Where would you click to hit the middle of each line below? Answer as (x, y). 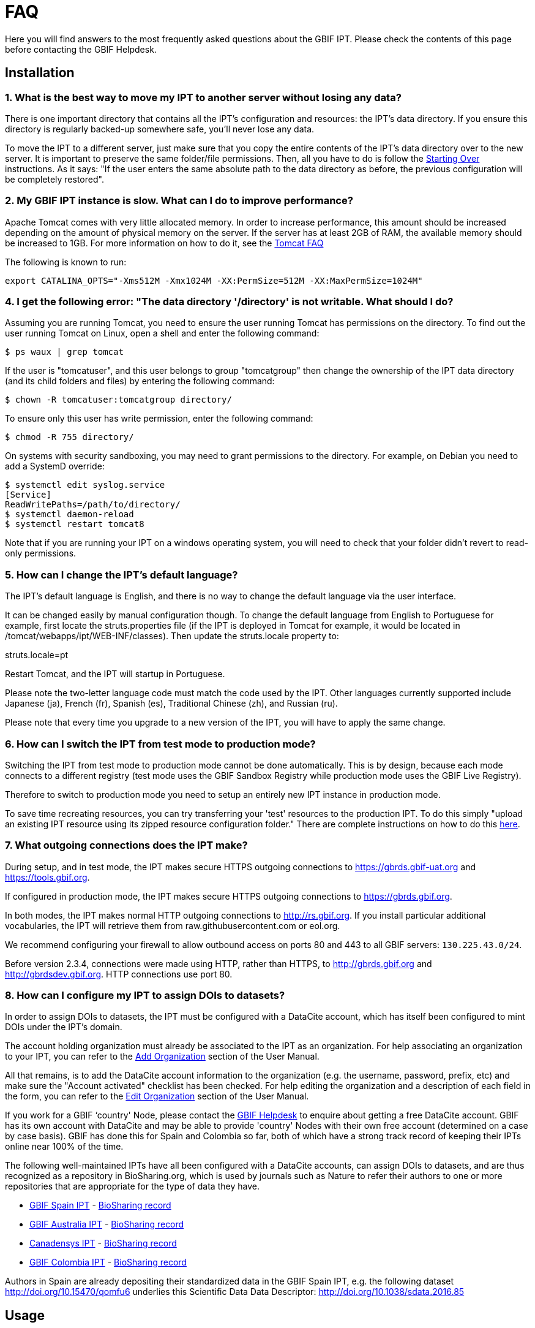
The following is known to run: (66, 262)
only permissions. (41, 553)
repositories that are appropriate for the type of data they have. (132, 1186)
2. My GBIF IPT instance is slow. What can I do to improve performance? (179, 201)
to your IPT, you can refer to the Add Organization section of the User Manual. (162, 1057)
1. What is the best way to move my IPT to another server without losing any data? (203, 97)
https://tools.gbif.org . (47, 877)
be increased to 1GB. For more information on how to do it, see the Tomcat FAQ (164, 243)
